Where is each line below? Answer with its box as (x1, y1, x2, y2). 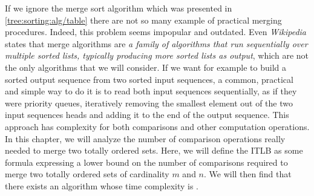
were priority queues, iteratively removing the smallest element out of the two (5, 96, 293, 109)
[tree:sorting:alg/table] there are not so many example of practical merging (5, 13, 282, 26)
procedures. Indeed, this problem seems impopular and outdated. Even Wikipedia (5, 25, 306, 38)
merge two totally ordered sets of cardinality (5, 168, 169, 180)
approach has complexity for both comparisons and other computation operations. (5, 120, 310, 132)
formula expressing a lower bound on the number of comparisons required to (5, 155, 288, 168)
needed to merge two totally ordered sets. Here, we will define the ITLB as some (5, 144, 303, 157)
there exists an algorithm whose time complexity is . (5, 179, 199, 192)
